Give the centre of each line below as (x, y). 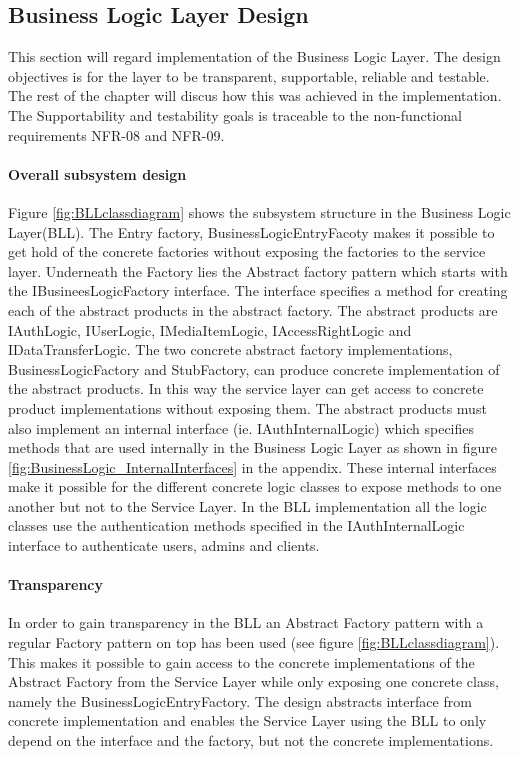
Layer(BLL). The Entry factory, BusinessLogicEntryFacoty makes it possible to (251, 231)
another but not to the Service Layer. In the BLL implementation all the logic (247, 505)
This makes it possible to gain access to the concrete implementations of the (241, 661)
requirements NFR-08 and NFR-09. (116, 134)
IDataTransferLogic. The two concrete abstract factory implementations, (230, 349)
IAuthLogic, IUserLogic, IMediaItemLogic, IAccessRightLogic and (210, 329)
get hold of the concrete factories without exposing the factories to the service (247, 251)
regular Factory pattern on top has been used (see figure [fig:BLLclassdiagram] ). (254, 642)
